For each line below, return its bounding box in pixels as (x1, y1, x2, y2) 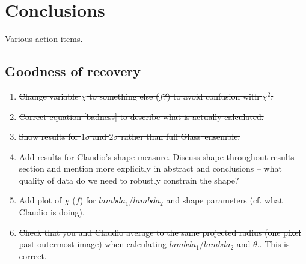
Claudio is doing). (19, 206, 85, 218)
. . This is (257, 238, 290, 250)
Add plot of (19, 194, 62, 206)
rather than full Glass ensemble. (121, 130, 240, 143)
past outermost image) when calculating (19, 238, 167, 250)
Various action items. (5, 32, 83, 45)
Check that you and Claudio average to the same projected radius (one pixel (19, 226, 301, 238)
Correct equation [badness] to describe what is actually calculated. (19, 110, 264, 122)
